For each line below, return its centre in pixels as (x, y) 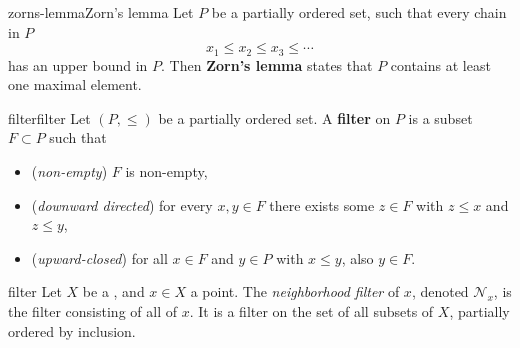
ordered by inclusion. (72, 330)
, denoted (440, 291)
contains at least (440, 64)
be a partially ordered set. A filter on (274, 117)
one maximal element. (75, 84)
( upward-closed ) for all (99, 257)
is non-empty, (166, 171)
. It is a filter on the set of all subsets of (311, 310)
